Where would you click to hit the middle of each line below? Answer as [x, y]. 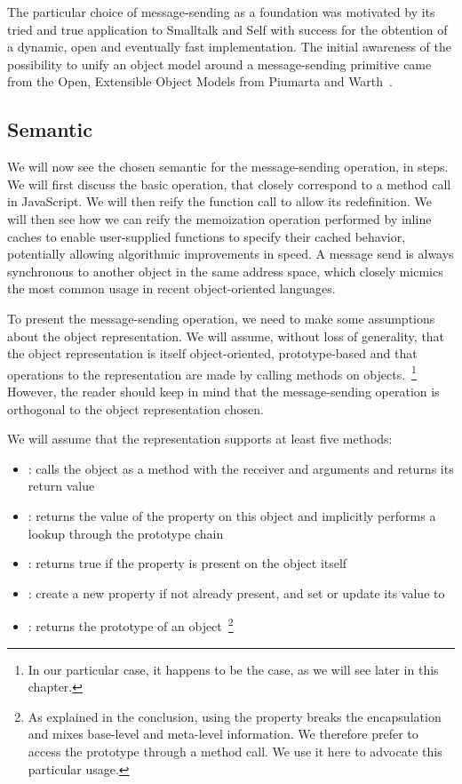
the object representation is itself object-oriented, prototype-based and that [212, 353]
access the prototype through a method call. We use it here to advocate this [235, 751]
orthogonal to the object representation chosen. [135, 408]
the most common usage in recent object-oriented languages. [171, 288]
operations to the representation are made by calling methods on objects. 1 [212, 372]
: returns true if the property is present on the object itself [187, 563]
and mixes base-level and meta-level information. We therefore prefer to [223, 734]
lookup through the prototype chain [126, 533]
